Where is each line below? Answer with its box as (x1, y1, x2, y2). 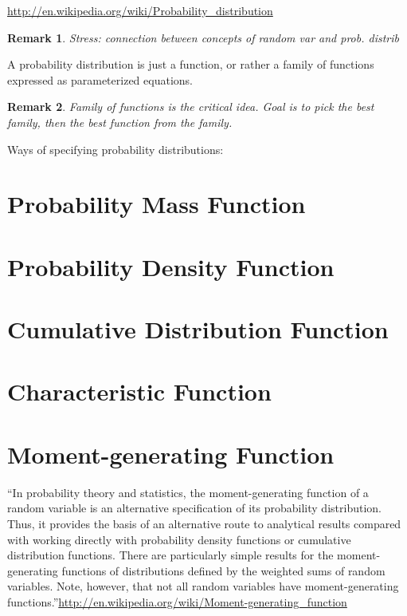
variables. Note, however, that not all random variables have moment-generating (7, 578, 399, 594)
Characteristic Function (7, 375, 272, 408)
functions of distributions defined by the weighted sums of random (61, 562, 385, 578)
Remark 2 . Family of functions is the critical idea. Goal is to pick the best (7, 98, 374, 115)
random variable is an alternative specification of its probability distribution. (7, 500, 382, 516)
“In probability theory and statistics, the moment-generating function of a (7, 484, 369, 500)
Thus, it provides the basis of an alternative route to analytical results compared (7, 515, 401, 531)
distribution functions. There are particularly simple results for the (7, 547, 334, 563)
